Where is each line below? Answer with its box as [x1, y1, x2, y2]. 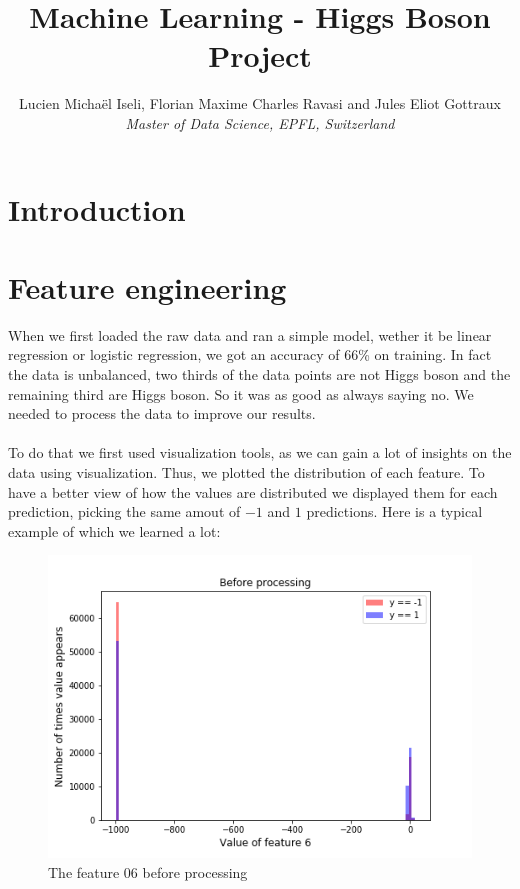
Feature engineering [8, 266, 287, 307]
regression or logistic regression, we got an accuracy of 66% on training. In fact [8, 344, 492, 365]
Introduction [8, 188, 186, 229]
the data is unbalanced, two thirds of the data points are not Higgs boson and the [8, 364, 511, 384]
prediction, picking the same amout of [8, 501, 241, 522]
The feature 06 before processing [48, 861, 248, 882]
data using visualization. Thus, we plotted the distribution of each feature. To [8, 461, 485, 482]
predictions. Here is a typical [306, 501, 483, 522]
